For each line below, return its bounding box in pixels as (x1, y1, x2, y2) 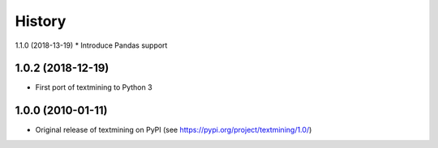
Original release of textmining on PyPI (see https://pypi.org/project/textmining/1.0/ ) (35, 125, 312, 135)
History (15, 12, 67, 30)
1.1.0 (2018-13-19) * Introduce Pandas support (15, 40, 168, 50)
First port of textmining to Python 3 (35, 82, 153, 92)
